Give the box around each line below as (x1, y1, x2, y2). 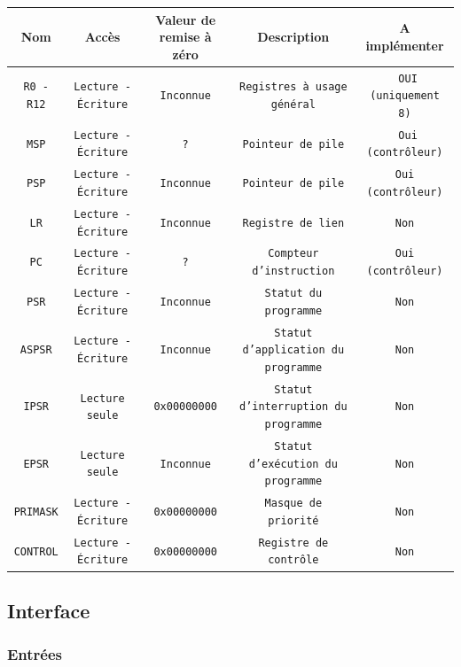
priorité (268, 514, 319, 527)
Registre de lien (242, 216, 345, 229)
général (270, 98, 316, 112)
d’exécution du (248, 457, 338, 470)
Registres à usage (238, 81, 348, 94)
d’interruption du (238, 400, 348, 414)
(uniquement (370, 89, 440, 103)
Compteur (268, 247, 319, 260)
